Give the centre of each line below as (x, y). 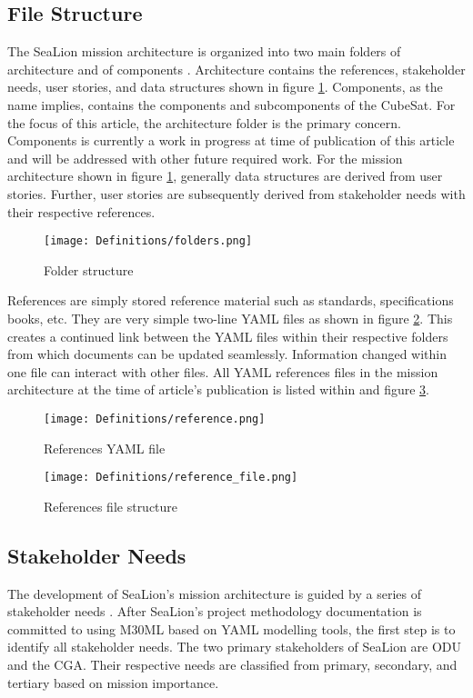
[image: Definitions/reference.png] (155, 419)
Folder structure (89, 269)
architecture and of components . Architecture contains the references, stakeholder (236, 69)
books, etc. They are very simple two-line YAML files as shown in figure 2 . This (230, 318)
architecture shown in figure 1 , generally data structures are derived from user (225, 176)
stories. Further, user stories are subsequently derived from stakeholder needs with (236, 193)
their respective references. (81, 211)
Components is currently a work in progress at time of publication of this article (231, 140)
